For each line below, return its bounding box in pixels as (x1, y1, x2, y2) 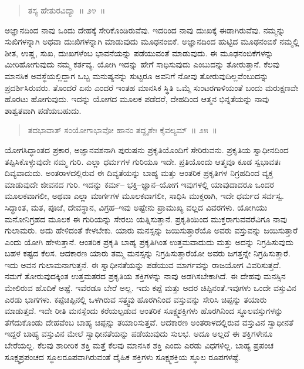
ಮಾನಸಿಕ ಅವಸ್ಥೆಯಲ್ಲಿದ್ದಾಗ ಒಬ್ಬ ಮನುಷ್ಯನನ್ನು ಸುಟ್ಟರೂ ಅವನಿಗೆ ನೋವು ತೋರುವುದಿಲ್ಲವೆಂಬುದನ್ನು (5, 69, 269, 82)
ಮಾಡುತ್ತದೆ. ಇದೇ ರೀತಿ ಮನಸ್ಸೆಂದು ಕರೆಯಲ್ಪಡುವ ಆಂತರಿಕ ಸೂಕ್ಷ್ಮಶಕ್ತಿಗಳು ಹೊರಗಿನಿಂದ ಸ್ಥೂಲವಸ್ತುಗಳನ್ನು (5, 304, 283, 317)
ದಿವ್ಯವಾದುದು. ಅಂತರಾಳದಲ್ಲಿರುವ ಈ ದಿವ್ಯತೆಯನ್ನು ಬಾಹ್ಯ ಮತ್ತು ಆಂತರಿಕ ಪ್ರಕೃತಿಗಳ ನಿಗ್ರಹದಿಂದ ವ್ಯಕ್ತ (5, 167, 273, 179)
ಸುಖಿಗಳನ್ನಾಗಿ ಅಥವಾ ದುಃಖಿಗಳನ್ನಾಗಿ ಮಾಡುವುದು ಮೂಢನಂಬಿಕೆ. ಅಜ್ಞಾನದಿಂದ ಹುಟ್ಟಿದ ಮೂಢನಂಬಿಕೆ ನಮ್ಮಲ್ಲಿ (5, 35, 299, 48)
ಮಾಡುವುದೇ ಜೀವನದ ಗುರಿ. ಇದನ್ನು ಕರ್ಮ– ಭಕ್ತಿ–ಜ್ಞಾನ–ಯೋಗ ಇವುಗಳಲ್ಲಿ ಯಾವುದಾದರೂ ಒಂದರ (5, 178, 274, 190)
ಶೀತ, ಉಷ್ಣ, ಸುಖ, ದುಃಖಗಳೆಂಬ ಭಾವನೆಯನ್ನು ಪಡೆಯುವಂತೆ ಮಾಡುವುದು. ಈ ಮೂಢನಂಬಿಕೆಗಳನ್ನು (5, 46, 273, 59)
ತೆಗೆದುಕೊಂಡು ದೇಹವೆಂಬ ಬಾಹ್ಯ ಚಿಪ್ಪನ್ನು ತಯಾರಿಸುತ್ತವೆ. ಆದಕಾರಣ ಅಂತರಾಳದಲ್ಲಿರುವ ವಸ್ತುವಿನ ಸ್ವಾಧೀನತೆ (5, 316, 293, 328)
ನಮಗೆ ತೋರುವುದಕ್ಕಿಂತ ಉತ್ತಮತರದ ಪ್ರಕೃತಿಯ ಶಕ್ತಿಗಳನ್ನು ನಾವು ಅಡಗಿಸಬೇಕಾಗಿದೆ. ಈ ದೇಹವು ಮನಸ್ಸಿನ (5, 270, 286, 282)
